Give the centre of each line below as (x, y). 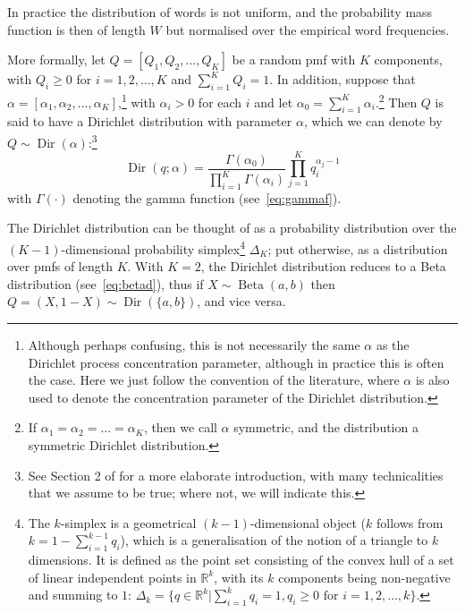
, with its (239, 577)
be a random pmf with (294, 60)
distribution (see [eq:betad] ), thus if (106, 283)
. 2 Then (396, 100)
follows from (410, 522)
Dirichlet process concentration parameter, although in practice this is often (236, 362)
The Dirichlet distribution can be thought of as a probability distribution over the (232, 228)
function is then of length (76, 29)
